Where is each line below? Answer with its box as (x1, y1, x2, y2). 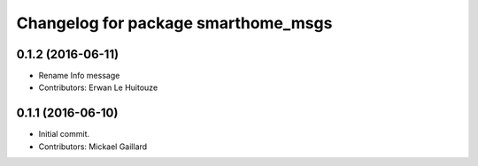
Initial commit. (38, 129, 90, 140)
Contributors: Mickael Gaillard (38, 141, 148, 152)
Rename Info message (38, 71, 120, 81)
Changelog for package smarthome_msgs (16, 13, 333, 33)
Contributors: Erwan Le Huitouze (38, 82, 158, 93)
